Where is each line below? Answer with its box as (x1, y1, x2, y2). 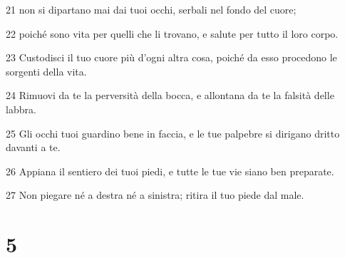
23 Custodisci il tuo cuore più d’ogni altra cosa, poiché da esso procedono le (6, 50, 337, 65)
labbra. (6, 101, 36, 116)
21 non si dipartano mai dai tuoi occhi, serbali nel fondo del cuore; (6, 2, 297, 16)
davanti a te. (6, 140, 61, 155)
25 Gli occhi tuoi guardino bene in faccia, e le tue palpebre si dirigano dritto (6, 125, 340, 140)
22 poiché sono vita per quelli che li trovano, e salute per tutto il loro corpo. (6, 26, 339, 41)
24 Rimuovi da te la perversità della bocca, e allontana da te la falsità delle (6, 88, 334, 103)
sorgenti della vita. (6, 63, 87, 78)
